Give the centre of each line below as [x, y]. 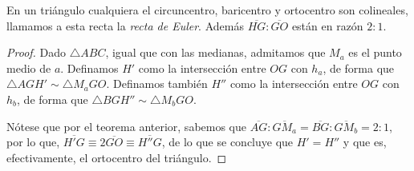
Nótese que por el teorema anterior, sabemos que [127, 126]
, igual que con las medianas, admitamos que [215, 52]
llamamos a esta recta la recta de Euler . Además [125, 25]
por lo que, [33, 142]
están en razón [327, 25]
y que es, [365, 142]
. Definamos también [157, 84]
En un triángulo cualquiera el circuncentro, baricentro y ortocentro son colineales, [207, 10]
